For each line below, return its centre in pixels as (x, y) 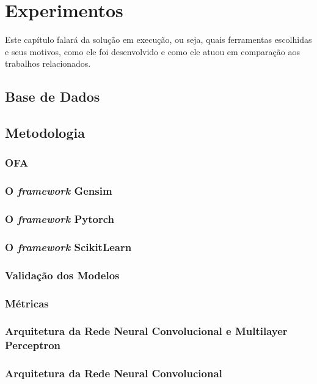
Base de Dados (53, 96)
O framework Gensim (59, 191)
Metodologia (45, 133)
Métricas (27, 303)
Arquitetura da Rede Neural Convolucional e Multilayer (146, 331)
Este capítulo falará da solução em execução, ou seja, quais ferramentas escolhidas (158, 40)
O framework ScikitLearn (68, 247)
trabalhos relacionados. (48, 63)
